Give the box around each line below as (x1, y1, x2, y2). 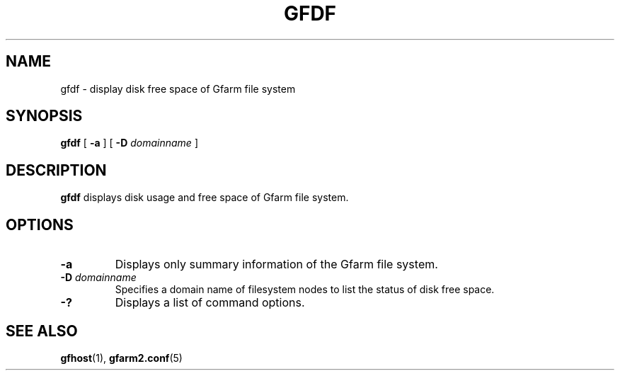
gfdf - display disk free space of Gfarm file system (60, 82, 296, 95)
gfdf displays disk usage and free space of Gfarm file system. (60, 191, 349, 204)
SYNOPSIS (6, 107, 83, 125)
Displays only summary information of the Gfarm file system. (115, 257, 438, 272)
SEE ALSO (6, 321, 78, 340)
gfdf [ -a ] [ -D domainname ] (60, 137, 198, 149)
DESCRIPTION (6, 161, 107, 179)
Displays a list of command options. (115, 295, 305, 310)
